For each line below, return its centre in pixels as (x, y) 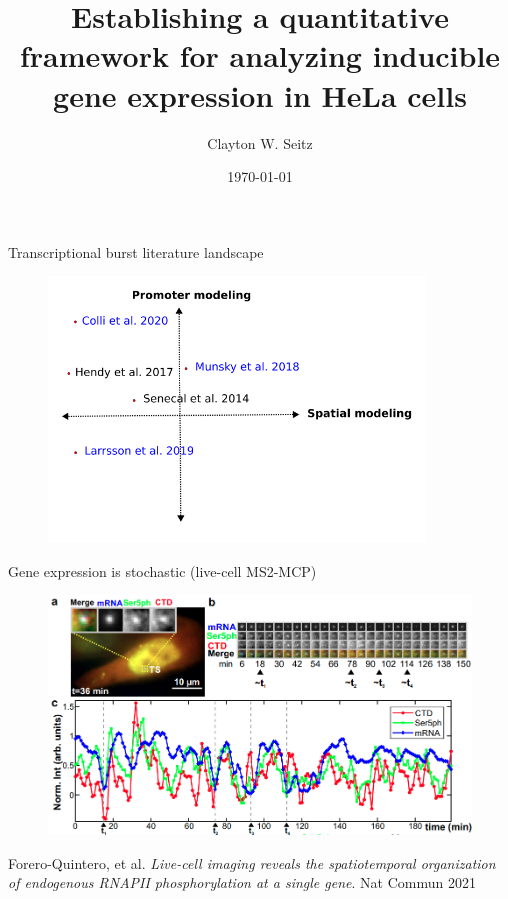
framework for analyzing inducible (260, 55)
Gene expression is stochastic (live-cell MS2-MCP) (162, 570)
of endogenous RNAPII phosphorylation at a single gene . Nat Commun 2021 (242, 882)
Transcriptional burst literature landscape (136, 251)
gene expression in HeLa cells (260, 94)
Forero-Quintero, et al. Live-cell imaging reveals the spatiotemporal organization (252, 862)
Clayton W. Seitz (260, 142)
